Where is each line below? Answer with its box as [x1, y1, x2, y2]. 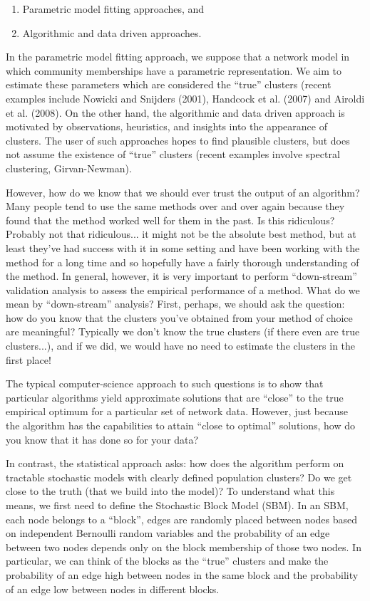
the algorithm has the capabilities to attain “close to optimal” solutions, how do [6, 418, 356, 433]
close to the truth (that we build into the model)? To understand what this [6, 484, 335, 498]
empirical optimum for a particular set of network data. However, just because [6, 404, 348, 419]
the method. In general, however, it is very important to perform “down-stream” [6, 268, 357, 283]
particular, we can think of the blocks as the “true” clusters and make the [6, 553, 329, 568]
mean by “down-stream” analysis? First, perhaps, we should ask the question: [6, 296, 345, 311]
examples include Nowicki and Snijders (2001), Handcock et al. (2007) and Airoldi [6, 90, 365, 105]
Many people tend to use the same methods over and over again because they [6, 199, 345, 214]
